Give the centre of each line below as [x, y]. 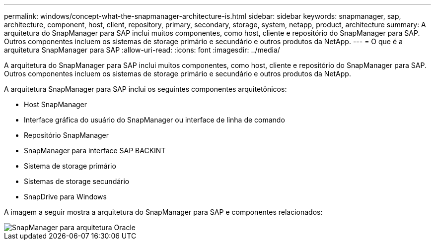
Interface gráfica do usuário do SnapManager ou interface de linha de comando [154, 120]
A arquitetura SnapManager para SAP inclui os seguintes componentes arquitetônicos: [145, 89]
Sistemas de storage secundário [77, 181]
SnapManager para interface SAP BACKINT [95, 151]
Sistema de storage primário [70, 166]
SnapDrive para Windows [65, 197]
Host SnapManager [56, 104]
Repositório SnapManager [67, 135]
